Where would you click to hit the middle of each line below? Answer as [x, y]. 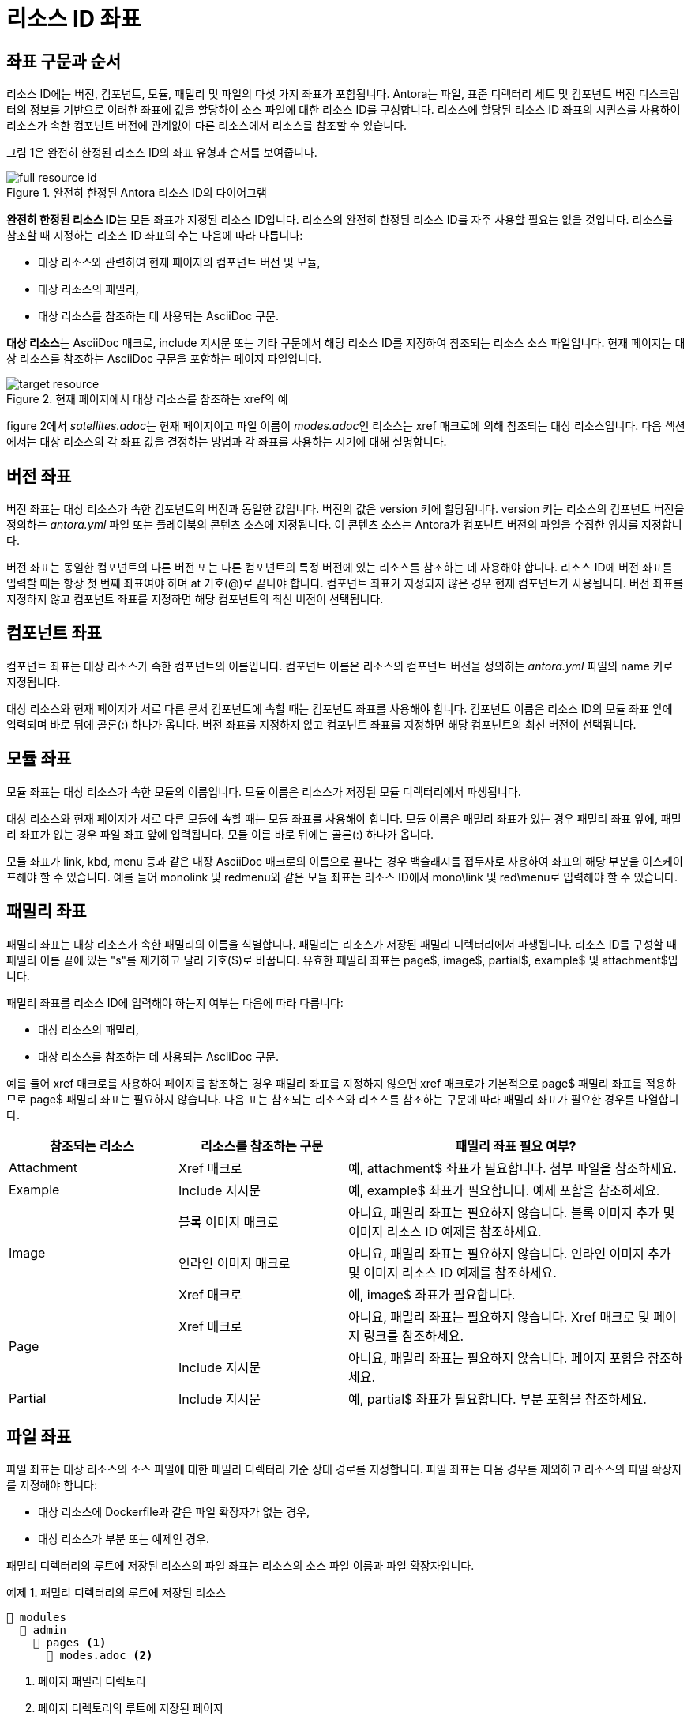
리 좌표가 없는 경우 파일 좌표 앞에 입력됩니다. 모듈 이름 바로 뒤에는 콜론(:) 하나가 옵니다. [220, 834]
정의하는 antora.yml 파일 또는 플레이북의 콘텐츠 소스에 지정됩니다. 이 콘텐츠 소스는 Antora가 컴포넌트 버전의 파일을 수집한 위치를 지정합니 [344, 525]
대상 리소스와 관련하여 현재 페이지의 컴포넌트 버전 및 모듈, [179, 262]
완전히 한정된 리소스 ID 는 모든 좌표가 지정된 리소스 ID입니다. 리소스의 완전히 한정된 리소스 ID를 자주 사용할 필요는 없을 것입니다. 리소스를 [340, 220]
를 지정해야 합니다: [52, 1485]
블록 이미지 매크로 [229, 1222]
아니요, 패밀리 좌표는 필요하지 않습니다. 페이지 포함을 [496, 1358]
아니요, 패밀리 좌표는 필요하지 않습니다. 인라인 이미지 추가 [510, 1253]
